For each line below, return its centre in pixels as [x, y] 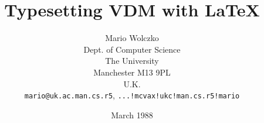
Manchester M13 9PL [132, 72]
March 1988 [132, 115]
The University [132, 61]
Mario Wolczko [132, 38]
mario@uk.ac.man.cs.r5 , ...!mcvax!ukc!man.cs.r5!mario [132, 95]
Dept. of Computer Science [132, 49]
